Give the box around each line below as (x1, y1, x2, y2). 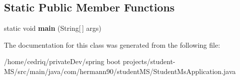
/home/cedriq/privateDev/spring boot (4, 56, 121, 67)
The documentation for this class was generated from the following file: (4, 39, 220, 50)
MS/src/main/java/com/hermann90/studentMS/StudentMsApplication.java (4, 66, 236, 76)
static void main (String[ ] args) (4, 23, 101, 33)
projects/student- (123, 56, 175, 67)
